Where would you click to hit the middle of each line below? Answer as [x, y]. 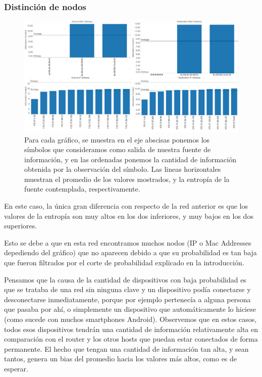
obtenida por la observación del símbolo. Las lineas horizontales [123, 169]
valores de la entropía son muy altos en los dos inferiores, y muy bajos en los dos [129, 216]
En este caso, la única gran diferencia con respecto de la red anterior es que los [126, 206]
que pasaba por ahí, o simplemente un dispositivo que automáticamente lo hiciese [130, 309]
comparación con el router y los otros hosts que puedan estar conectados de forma [131, 339]
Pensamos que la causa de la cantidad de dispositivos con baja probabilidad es [125, 279]
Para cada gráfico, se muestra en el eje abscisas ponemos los [117, 139]
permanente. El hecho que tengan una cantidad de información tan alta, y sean [126, 348]
